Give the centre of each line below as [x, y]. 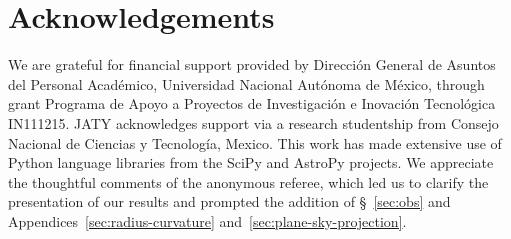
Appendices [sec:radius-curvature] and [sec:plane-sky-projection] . [207, 220]
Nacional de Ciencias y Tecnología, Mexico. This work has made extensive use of [255, 142]
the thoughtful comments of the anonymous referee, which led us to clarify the [248, 181]
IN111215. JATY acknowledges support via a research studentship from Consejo [253, 122]
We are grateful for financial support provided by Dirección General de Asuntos [252, 64]
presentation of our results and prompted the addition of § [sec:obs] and [229, 201]
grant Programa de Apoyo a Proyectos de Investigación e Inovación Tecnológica [252, 103]
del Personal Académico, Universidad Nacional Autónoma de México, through [246, 83]
